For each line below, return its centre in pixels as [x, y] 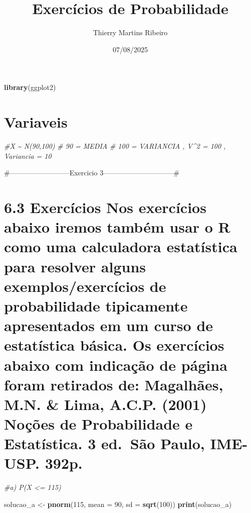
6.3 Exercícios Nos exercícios [105, 207]
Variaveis [36, 122]
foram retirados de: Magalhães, [114, 384]
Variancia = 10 [28, 156]
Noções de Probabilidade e [98, 424]
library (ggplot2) [30, 87]
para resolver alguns [75, 266]
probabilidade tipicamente [96, 305]
